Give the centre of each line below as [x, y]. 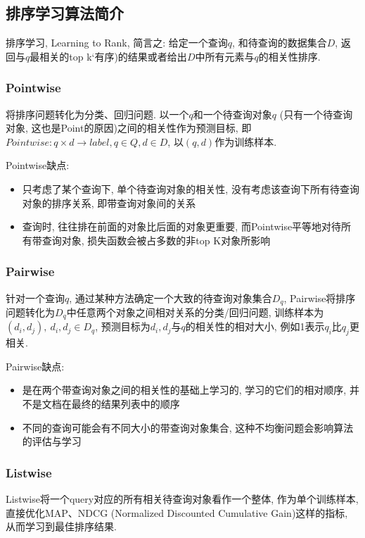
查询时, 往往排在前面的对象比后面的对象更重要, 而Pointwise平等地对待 [182, 226]
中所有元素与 [225, 56]
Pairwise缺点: [35, 366]
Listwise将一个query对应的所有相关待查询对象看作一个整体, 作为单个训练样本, [182, 499]
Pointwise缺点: [38, 165]
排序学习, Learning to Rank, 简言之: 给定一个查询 [117, 43]
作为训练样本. [246, 141]
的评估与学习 [52, 441]
